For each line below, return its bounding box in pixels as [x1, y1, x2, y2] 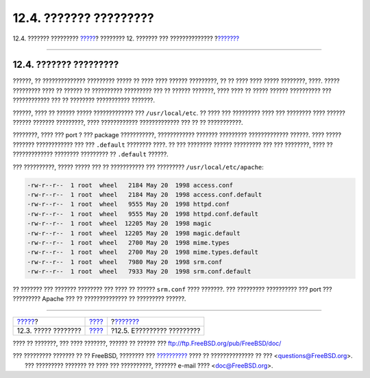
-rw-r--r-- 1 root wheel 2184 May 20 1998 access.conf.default [27, 191, 262, 198]
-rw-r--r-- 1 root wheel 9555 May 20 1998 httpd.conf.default [27, 210, 259, 217]
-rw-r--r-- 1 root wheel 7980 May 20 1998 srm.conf [27, 258, 223, 265]
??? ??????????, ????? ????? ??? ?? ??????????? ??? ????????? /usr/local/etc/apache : [12, 163, 264, 171]
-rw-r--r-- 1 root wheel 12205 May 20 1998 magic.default [27, 229, 241, 237]
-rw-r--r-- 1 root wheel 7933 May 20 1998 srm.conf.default [27, 268, 251, 276]
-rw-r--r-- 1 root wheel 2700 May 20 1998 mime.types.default [27, 248, 259, 257]
